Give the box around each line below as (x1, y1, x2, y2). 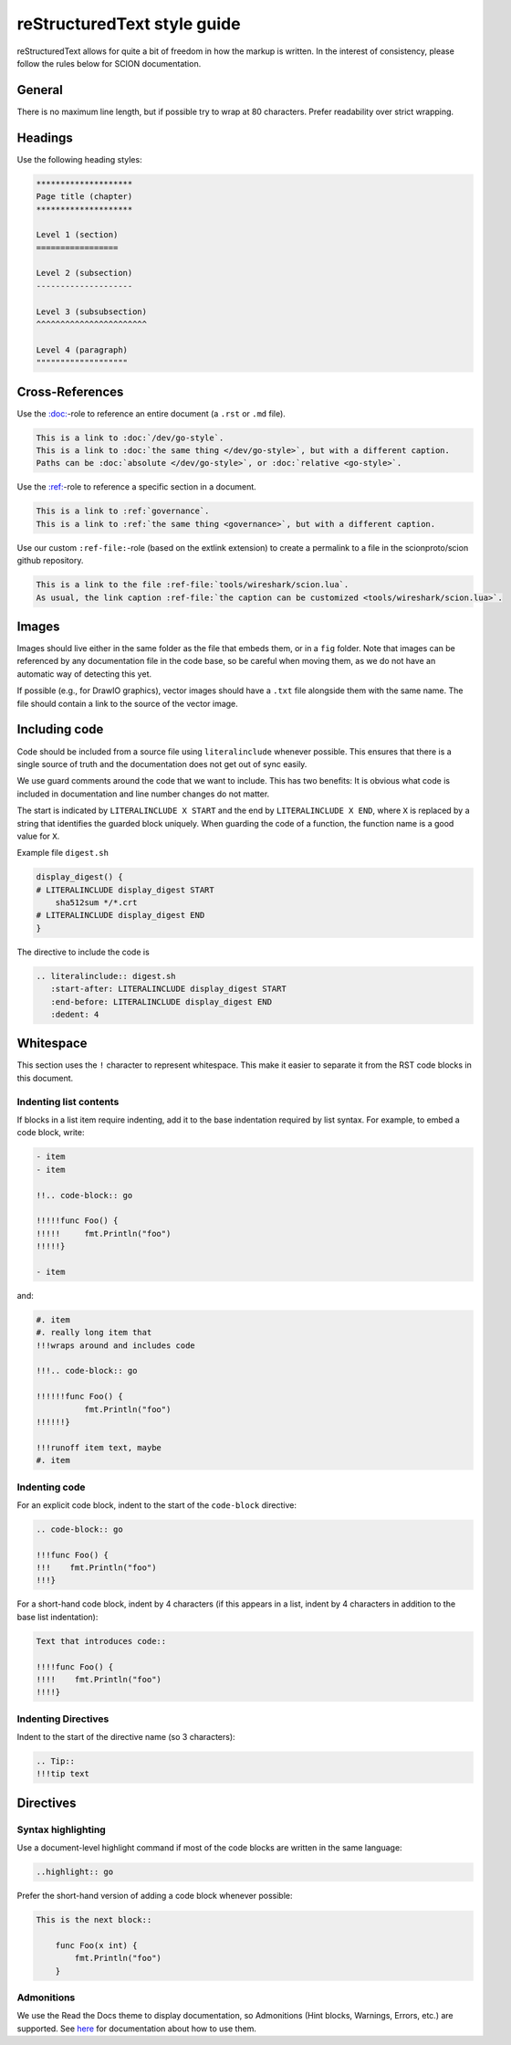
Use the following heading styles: (16, 153, 142, 164)
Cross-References (16, 384, 124, 399)
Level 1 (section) (36, 229, 119, 240)
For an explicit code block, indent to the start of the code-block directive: (16, 1499, 297, 1511)
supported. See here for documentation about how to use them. (16, 2023, 257, 2034)
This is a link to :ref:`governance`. (36, 506, 210, 516)
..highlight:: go (36, 1867, 114, 1877)
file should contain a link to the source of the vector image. (16, 698, 239, 709)
